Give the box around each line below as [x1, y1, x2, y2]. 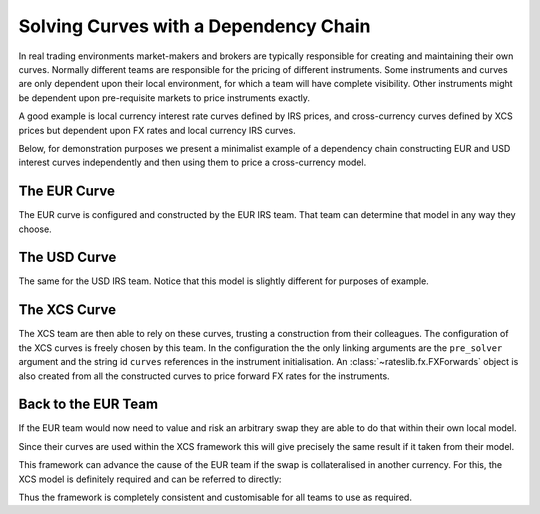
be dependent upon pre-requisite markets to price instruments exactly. [18, 91, 310, 104]
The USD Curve [18, 249, 117, 266]
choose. [18, 223, 52, 235]
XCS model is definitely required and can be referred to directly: [18, 473, 282, 485]
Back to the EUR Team [18, 396, 159, 413]
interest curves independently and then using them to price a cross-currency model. [18, 156, 367, 169]
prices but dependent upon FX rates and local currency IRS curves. [18, 124, 296, 136]
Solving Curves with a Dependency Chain [18, 15, 371, 37]
